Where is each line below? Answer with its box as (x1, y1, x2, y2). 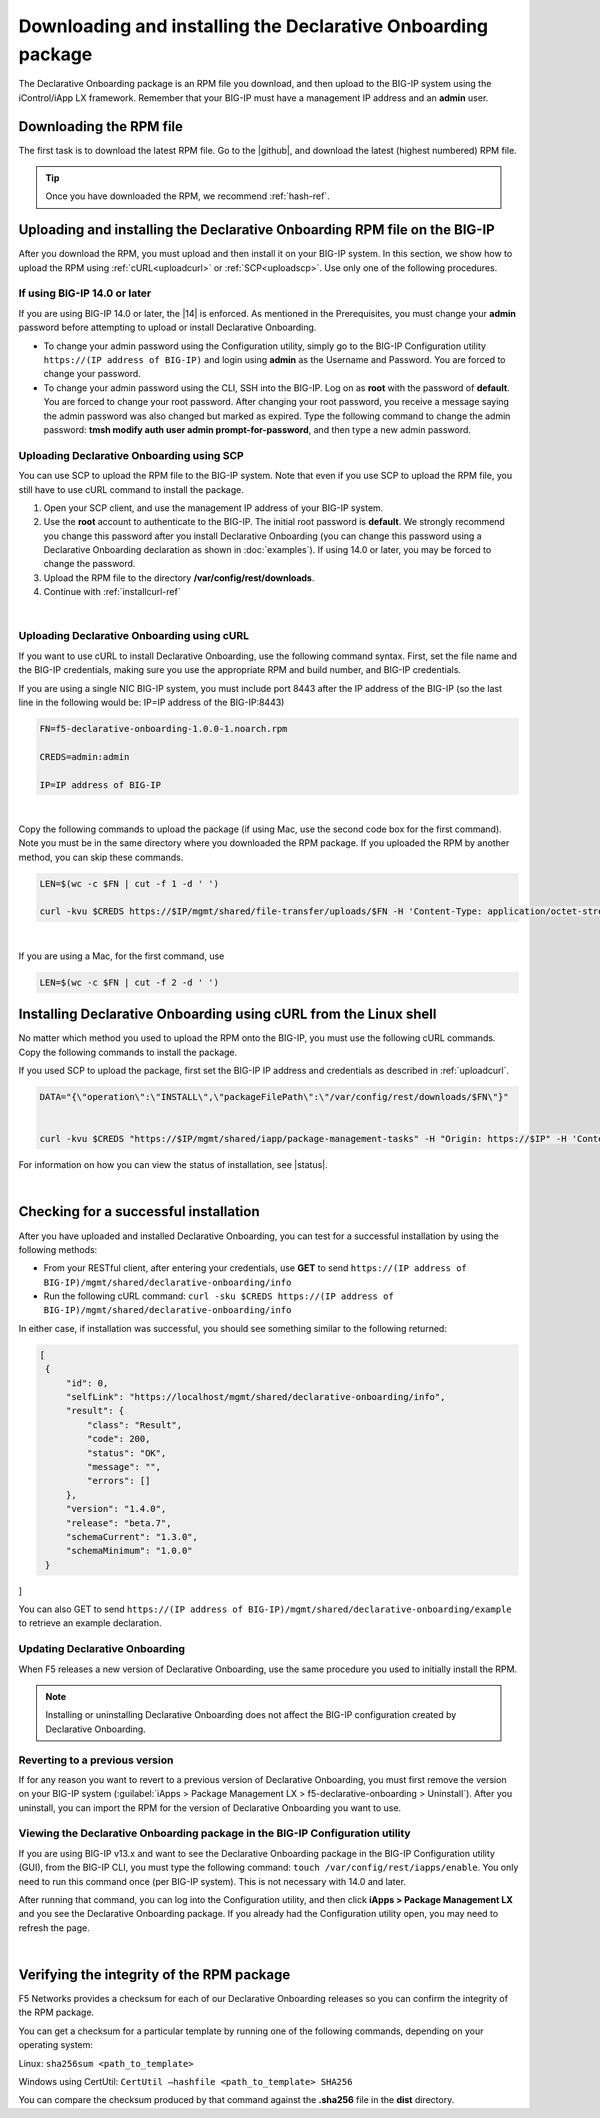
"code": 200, (86, 1433, 151, 1445)
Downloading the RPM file (18, 118, 184, 135)
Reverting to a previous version (18, 1753, 174, 1767)
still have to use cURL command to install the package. (18, 483, 245, 495)
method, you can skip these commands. (18, 851, 184, 863)
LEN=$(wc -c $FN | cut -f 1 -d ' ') (39, 878, 220, 889)
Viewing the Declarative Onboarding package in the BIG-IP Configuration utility (18, 1826, 411, 1840)
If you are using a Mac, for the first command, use (18, 950, 225, 962)
